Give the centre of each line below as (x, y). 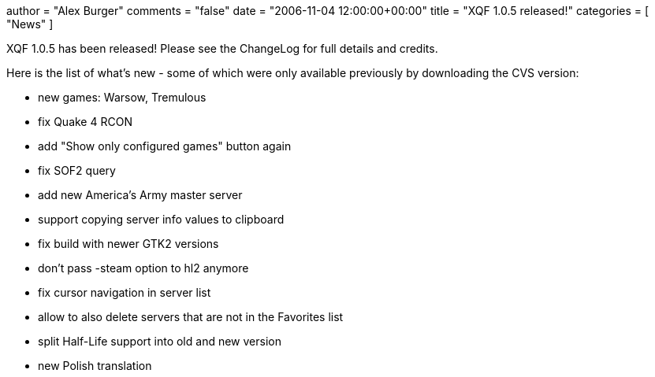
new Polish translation (95, 366)
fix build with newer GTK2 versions (128, 244)
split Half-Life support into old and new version (160, 341)
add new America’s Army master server (140, 195)
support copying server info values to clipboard (161, 219)
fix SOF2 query (77, 170)
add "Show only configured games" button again (165, 146)
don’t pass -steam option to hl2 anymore (143, 268)
